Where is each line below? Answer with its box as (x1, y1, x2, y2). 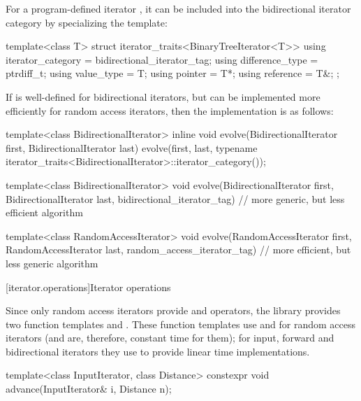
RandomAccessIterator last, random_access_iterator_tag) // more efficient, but (6, 242, 351, 257)
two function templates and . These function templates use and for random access (6, 316, 356, 331)
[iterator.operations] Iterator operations (6, 279, 171, 294)
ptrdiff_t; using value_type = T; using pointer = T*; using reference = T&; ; (6, 66, 339, 80)
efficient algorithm (6, 205, 83, 220)
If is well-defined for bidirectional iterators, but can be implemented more (6, 89, 321, 104)
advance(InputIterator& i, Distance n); (6, 381, 172, 396)
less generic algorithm (6, 255, 98, 270)
